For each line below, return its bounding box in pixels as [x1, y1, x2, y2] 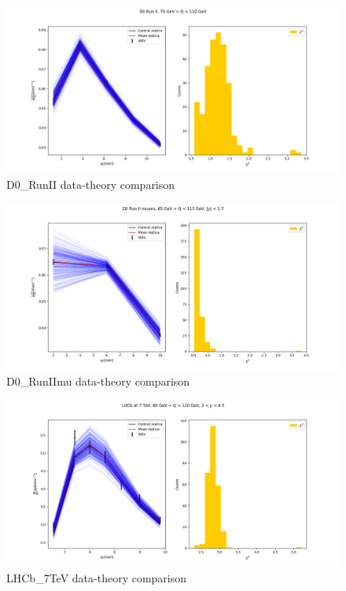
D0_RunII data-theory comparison [6, 175, 175, 192]
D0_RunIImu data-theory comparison [6, 372, 190, 389]
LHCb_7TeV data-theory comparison [6, 569, 187, 585]
